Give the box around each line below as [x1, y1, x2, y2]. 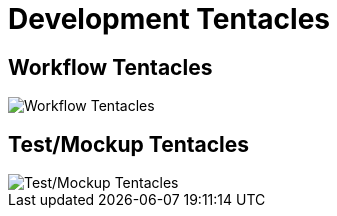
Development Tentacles [8, 2, 330, 36]
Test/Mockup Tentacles [8, 131, 250, 157]
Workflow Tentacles [8, 54, 213, 80]
